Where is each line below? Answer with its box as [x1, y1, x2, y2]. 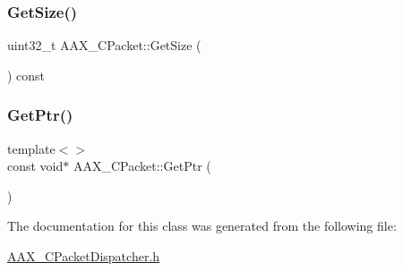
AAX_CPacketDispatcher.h [7, 247, 160, 265]
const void [7, 157, 64, 175]
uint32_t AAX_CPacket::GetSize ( [7, 36, 201, 55]
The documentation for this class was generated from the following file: [7, 216, 397, 235]
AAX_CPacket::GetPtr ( [73, 157, 211, 175]
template [7, 139, 56, 157]
